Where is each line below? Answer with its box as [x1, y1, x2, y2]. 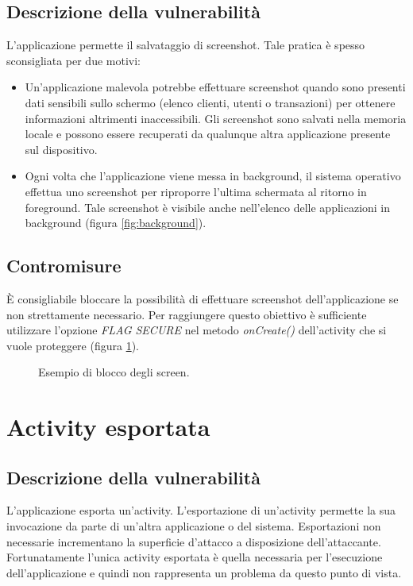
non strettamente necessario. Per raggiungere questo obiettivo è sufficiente [6, 306, 367, 322]
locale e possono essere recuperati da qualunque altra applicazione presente [25, 125, 391, 142]
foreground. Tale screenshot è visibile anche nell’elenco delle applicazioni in [25, 199, 391, 215]
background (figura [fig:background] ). [25, 214, 206, 231]
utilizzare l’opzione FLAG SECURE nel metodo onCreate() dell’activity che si [6, 322, 387, 338]
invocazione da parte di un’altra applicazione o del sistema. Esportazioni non [6, 518, 381, 534]
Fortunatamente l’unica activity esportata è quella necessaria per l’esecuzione [6, 549, 383, 565]
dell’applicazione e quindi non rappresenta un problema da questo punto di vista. [6, 564, 402, 580]
